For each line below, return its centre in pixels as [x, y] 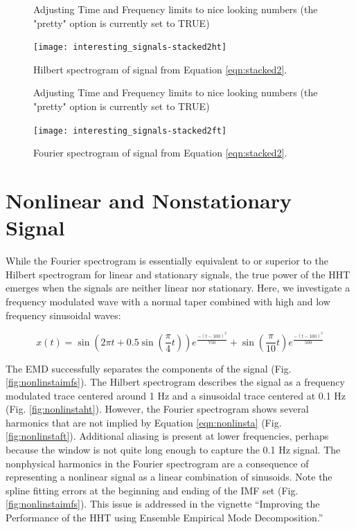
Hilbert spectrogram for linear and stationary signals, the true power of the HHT [178, 274]
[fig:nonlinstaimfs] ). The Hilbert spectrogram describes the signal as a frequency [175, 382]
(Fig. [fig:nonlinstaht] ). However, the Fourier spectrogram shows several [157, 409]
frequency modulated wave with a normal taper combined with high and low [168, 301]
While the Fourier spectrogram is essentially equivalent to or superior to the [167, 261]
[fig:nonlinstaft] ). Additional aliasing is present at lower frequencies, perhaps [167, 436]
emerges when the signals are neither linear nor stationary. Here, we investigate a [178, 288]
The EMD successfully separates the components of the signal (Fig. [149, 368]
